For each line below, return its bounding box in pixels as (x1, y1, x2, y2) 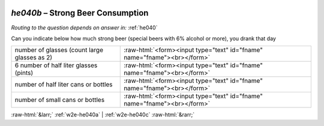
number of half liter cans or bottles (14, 80, 113, 89)
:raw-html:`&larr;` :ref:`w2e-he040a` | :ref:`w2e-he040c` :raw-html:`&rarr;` (11, 111, 195, 118)
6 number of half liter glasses (14, 61, 98, 70)
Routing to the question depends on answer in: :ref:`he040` (11, 24, 158, 31)
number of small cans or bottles (14, 96, 105, 104)
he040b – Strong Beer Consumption (11, 8, 149, 18)
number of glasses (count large (14, 46, 103, 54)
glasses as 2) (14, 53, 53, 62)
